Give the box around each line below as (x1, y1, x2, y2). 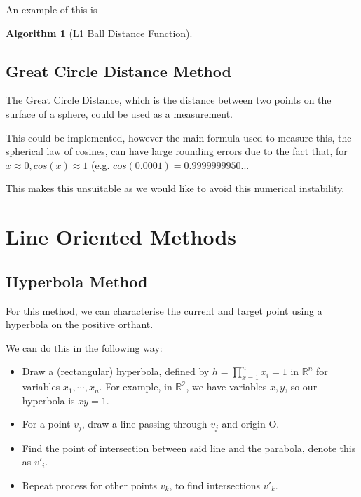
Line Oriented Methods (6, 222, 237, 251)
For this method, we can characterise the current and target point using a (6, 303, 322, 318)
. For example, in (99, 379, 172, 394)
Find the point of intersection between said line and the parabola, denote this (22, 440, 356, 455)
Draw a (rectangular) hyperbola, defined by (22, 364, 210, 379)
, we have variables (186, 379, 267, 394)
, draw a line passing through (81, 416, 207, 431)
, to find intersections (169, 477, 261, 492)
